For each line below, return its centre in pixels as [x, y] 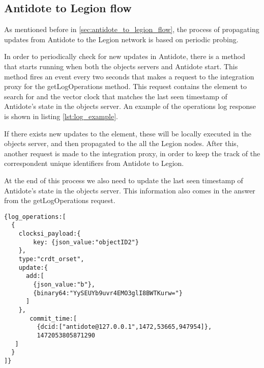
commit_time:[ [53, 318]
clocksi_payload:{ [50, 234]
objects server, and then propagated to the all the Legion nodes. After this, [121, 143]
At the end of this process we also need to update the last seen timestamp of [124, 180]
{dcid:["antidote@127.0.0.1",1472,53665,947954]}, [124, 327]
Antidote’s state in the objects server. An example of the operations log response [130, 106]
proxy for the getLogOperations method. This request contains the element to [126, 86]
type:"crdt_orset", [51, 259]
